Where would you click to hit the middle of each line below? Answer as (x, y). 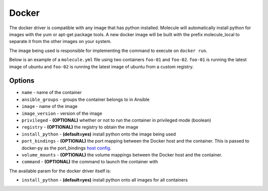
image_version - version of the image (62, 113)
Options (22, 81)
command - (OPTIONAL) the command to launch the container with (90, 162)
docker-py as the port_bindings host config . (67, 148)
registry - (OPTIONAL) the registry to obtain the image (80, 127)
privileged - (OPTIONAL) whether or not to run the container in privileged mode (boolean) (116, 120)
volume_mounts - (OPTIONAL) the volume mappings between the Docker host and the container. (122, 155)
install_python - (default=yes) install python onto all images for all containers (105, 180)
